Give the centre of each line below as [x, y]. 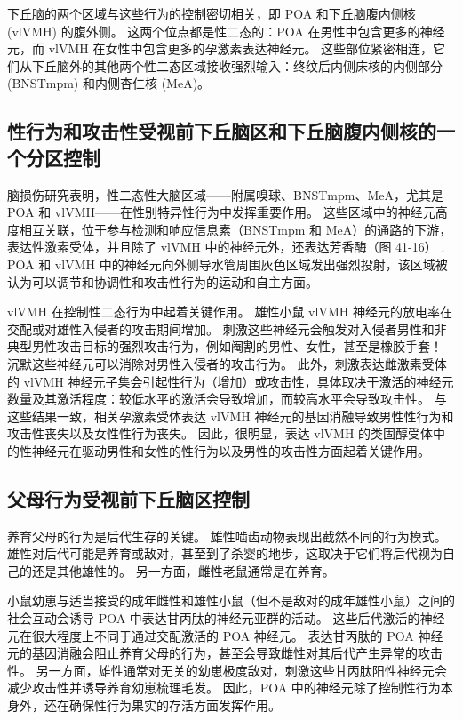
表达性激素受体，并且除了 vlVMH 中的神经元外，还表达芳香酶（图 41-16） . [226, 247]
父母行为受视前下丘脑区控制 [128, 498]
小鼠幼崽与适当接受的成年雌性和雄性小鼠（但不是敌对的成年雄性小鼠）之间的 [231, 600]
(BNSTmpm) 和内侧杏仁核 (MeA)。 [109, 83]
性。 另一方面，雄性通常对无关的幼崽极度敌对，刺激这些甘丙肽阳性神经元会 [227, 670]
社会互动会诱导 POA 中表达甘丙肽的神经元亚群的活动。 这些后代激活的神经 [226, 618]
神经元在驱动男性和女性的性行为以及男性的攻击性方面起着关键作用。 [231, 450]
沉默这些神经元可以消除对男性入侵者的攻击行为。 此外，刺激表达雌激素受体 [227, 363]
